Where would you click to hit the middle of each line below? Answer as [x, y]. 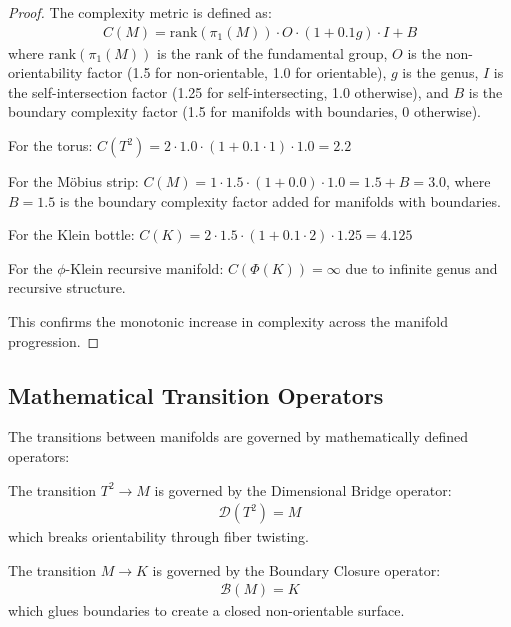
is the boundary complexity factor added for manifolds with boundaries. [280, 200]
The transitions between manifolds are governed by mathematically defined [238, 436]
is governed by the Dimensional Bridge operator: [303, 489]
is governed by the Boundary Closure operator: [296, 569]
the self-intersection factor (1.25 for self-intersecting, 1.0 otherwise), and [228, 91]
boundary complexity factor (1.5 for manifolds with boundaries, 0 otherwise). [244, 111]
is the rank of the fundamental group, [272, 52]
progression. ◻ [54, 340]
